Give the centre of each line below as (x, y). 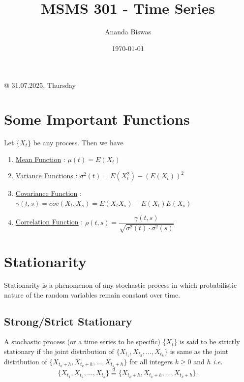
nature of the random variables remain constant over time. (92, 294)
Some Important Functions (97, 119)
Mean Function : (40, 159)
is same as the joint (199, 351)
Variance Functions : (46, 176)
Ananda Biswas (128, 32)
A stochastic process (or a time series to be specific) (82, 341)
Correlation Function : (49, 222)
